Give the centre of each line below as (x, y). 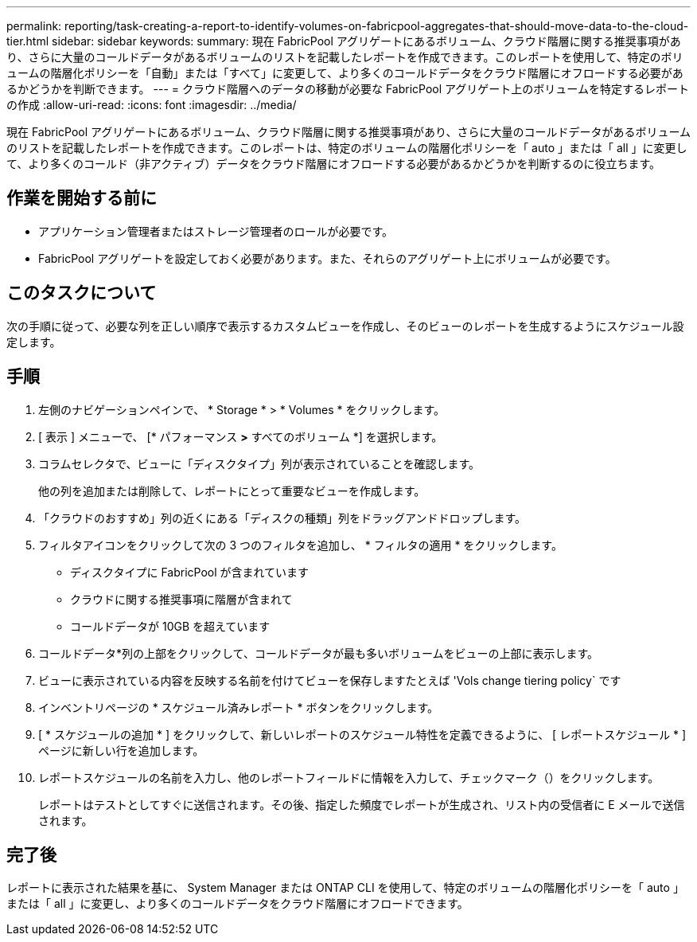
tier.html (28, 41)
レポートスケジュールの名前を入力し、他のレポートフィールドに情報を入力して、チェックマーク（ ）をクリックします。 (349, 777)
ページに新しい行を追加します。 (121, 750)
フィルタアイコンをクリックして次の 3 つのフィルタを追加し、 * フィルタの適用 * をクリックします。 (300, 545)
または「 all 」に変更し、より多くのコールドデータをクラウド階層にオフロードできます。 (238, 904)
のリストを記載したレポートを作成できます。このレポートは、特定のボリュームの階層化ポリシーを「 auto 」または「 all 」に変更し (347, 148)
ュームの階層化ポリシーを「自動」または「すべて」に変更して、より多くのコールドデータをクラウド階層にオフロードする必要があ (345, 73)
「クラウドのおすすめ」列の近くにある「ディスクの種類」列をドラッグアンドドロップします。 (282, 518)
